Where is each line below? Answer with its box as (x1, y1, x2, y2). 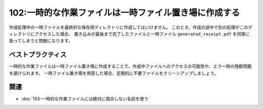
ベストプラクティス (9, 51, 67, 59)
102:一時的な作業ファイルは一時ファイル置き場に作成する (9, 7, 240, 18)
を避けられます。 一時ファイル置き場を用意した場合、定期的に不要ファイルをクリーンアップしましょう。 (9, 70, 219, 76)
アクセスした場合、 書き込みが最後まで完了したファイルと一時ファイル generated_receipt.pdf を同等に (34, 31, 250, 36)
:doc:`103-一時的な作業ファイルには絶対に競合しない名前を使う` (21, 95, 150, 102)
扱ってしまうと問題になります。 (9, 38, 73, 44)
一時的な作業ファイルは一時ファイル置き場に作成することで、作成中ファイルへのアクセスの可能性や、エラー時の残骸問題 (9, 63, 252, 69)
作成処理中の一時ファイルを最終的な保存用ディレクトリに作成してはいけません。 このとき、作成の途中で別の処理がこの (9, 24, 248, 30)
